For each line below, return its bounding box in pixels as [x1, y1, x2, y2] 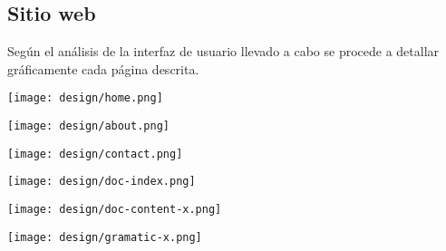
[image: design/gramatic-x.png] [7, 230, 202, 244]
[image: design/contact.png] [7, 147, 183, 160]
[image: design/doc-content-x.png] [7, 203, 222, 217]
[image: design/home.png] [7, 92, 163, 105]
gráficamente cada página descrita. [7, 59, 199, 78]
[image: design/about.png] [7, 120, 170, 133]
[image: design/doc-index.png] [7, 175, 196, 188]
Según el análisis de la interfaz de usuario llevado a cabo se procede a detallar [7, 42, 440, 61]
